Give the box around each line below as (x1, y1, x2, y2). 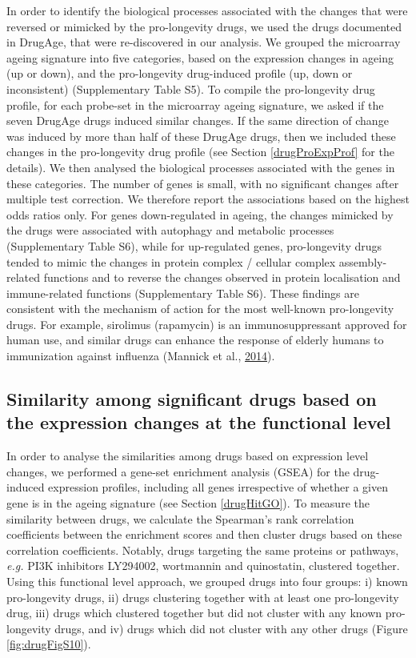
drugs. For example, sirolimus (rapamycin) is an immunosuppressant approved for (6, 315, 407, 332)
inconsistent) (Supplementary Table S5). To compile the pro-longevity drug (6, 80, 375, 97)
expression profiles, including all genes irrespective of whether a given (48, 479, 388, 496)
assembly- (338, 253, 387, 270)
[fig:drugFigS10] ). (6, 636, 91, 652)
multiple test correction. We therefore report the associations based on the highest (6, 191, 410, 207)
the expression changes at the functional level (6, 410, 391, 435)
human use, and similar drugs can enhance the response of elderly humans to (6, 331, 384, 348)
